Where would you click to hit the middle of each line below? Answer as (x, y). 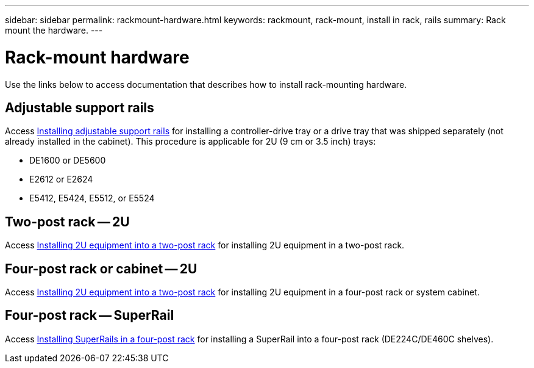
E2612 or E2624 (61, 179)
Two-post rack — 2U (67, 222)
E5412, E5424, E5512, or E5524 (92, 198)
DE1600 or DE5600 (68, 161)
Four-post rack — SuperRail (90, 316)
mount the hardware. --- (54, 30)
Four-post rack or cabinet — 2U (101, 269)
